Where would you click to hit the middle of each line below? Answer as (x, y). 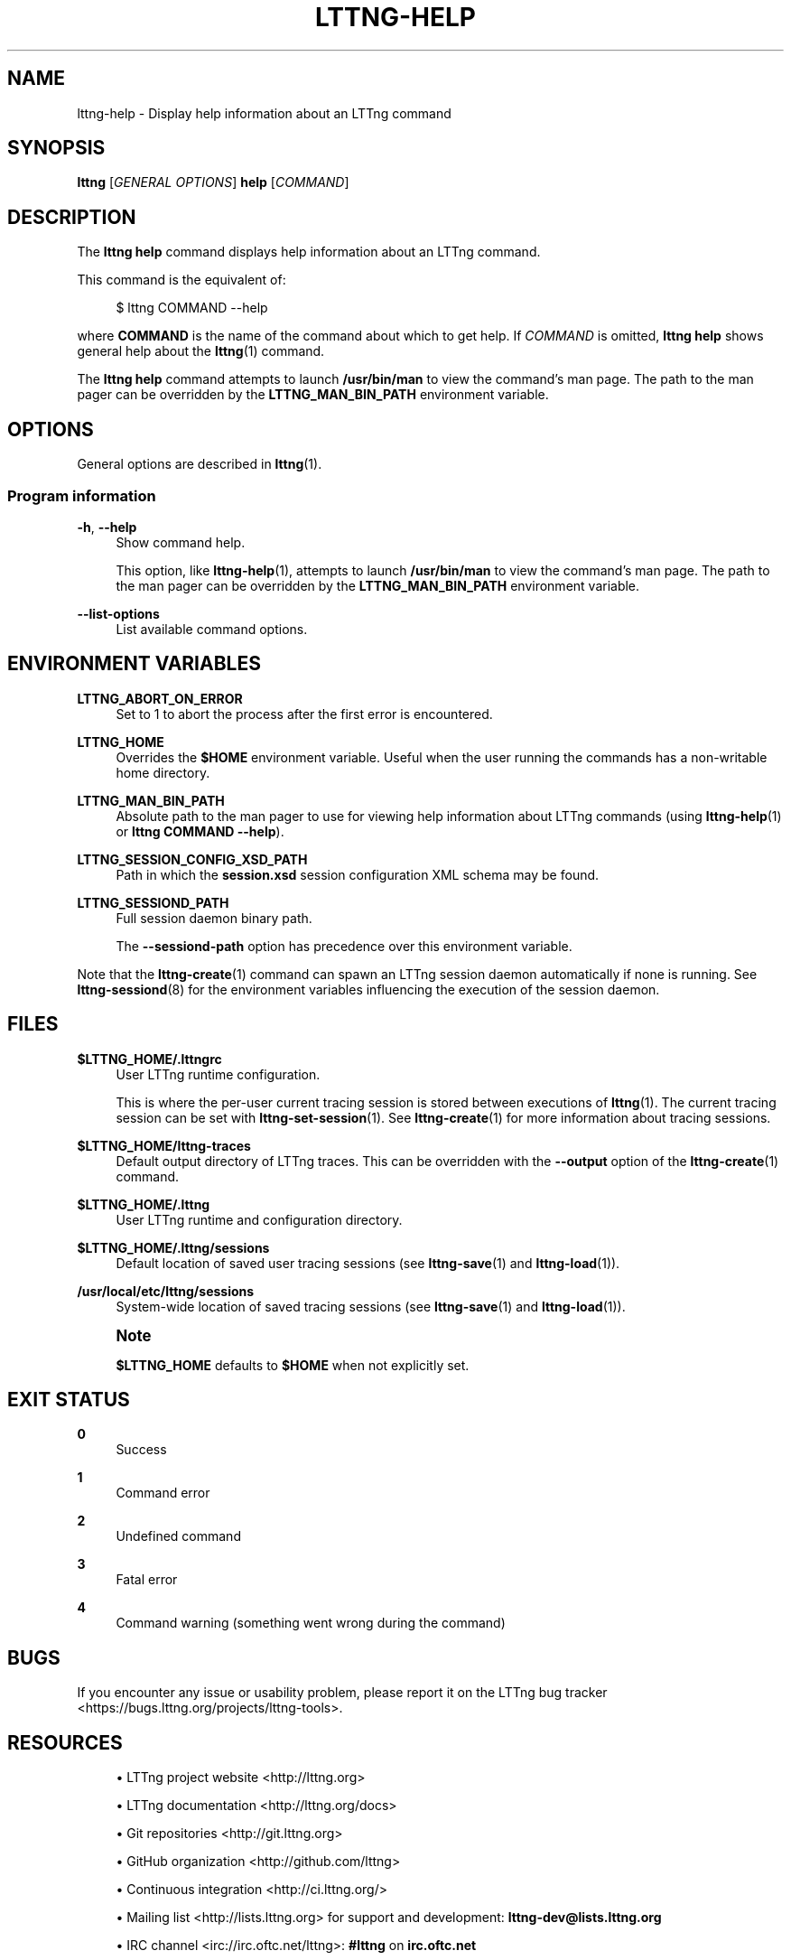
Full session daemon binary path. (214, 918)
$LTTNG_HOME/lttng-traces (164, 1145)
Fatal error (147, 1580)
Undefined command (178, 1536)
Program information (82, 495)
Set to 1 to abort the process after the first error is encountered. (304, 714)
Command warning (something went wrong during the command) (311, 1623)
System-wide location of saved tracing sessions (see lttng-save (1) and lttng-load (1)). (371, 1306)
